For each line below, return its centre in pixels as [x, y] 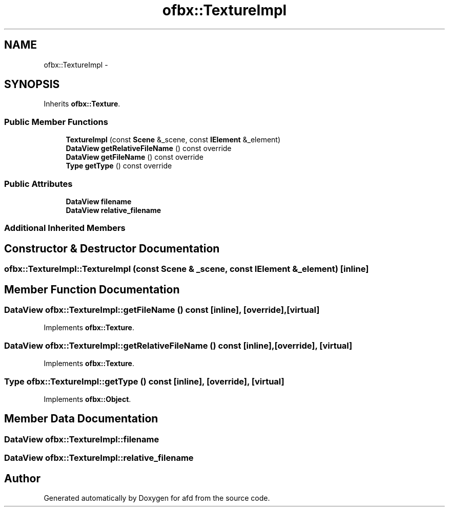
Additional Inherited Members [65, 228]
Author [22, 478]
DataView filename [99, 201]
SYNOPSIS [32, 84]
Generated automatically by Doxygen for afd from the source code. [157, 498]
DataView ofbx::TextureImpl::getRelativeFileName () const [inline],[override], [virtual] [178, 345]
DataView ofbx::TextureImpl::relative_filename [99, 458]
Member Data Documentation [81, 419]
